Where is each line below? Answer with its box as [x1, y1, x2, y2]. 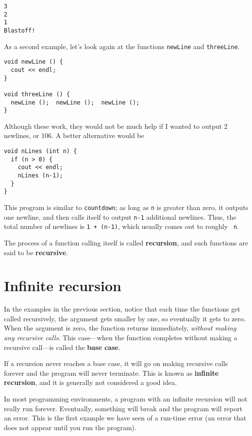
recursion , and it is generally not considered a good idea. [4, 377, 177, 387]
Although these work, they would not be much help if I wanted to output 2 [4, 121, 228, 131]
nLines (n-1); [17, 172, 63, 179]
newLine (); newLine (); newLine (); [11, 99, 140, 106]
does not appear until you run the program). [4, 422, 136, 432]
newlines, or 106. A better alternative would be [4, 130, 144, 140]
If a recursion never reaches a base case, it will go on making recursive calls [4, 358, 228, 368]
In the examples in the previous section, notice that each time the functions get [4, 304, 240, 314]
